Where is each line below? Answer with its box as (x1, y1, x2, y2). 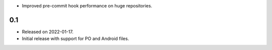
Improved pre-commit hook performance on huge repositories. (22, 3, 153, 8)
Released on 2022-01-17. (22, 29, 74, 35)
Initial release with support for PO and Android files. (22, 36, 129, 42)
